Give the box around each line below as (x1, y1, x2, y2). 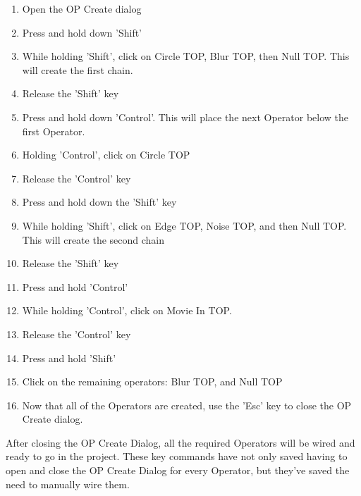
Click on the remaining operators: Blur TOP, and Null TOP (22, 374, 283, 389)
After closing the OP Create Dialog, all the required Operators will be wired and (6, 435, 355, 449)
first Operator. (22, 123, 85, 138)
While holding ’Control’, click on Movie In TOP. (22, 303, 232, 318)
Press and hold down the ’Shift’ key (22, 194, 177, 209)
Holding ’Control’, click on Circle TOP (22, 147, 190, 162)
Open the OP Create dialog (22, 1, 142, 15)
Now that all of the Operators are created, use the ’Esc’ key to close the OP (22, 397, 352, 412)
